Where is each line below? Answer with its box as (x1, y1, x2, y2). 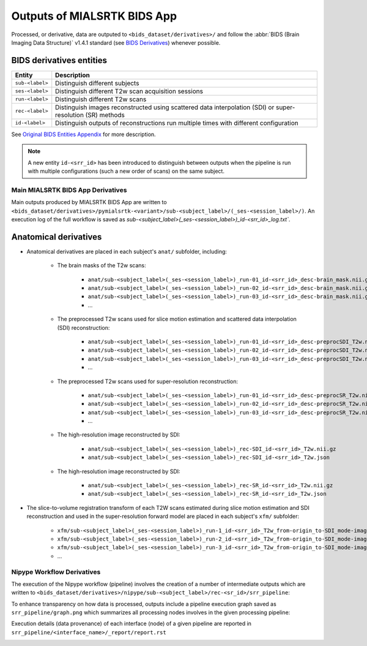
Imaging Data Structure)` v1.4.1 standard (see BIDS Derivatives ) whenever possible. (11, 39, 221, 46)
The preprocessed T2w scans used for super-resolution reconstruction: (57, 378, 239, 385)
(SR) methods (85, 110, 125, 119)
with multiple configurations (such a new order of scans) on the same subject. (28, 167, 224, 175)
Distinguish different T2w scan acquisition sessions (55, 86, 203, 95)
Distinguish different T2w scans (55, 95, 147, 104)
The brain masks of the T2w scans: (57, 262, 146, 269)
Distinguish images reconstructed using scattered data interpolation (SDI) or (55, 103, 275, 112)
